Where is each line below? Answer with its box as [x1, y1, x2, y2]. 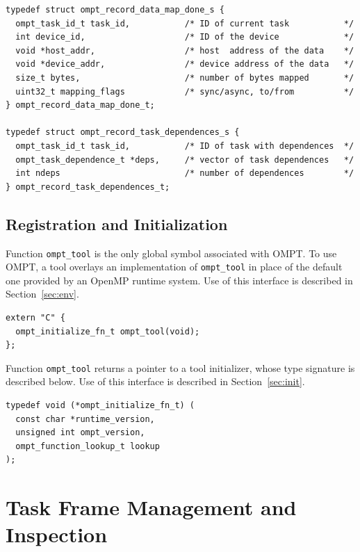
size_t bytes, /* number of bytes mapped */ [15, 72, 354, 83]
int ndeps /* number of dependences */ [15, 168, 354, 179]
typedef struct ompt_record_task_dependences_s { [6, 127, 240, 138]
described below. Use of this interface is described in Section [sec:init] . [6, 374, 305, 389]
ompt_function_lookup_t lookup [15, 441, 160, 451]
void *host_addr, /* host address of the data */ [15, 45, 354, 56]
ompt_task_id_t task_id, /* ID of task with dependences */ [15, 140, 354, 151]
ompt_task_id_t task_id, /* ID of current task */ [15, 18, 354, 29]
